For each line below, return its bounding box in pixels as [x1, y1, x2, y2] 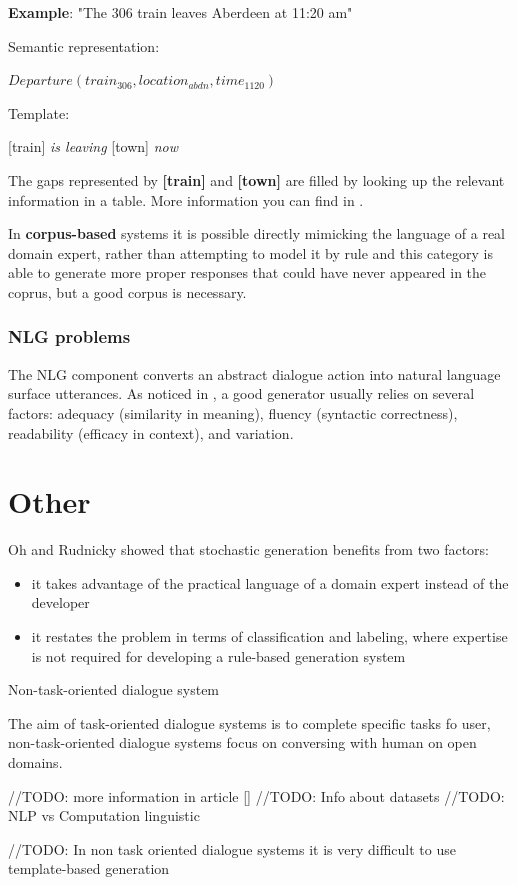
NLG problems [8, 324, 131, 349]
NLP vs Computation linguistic [8, 805, 200, 826]
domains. [8, 752, 63, 772]
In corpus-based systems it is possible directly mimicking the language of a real [8, 223, 506, 244]
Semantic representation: [8, 35, 160, 56]
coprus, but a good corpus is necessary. [8, 281, 247, 302]
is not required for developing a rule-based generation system [31, 645, 406, 666]
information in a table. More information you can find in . [8, 189, 364, 210]
